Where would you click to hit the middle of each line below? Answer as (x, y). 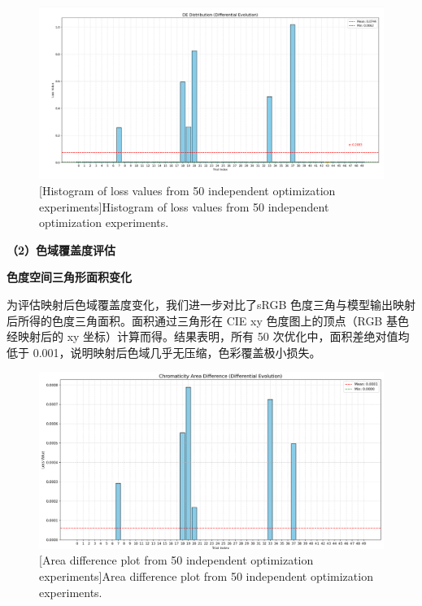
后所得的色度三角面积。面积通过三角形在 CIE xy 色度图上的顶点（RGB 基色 (208, 320)
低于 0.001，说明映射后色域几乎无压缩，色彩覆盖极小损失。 (164, 352)
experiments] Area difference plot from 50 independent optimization (206, 575)
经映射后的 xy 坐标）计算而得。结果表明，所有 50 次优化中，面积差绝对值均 (208, 336)
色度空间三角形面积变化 (69, 277)
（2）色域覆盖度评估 (61, 249)
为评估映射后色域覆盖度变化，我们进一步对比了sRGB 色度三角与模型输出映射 (211, 304)
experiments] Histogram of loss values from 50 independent (184, 206)
